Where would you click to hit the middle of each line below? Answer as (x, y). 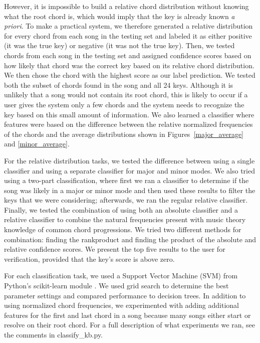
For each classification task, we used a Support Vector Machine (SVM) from (121, 276)
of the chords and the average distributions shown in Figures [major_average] (124, 134)
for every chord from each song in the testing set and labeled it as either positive (128, 35)
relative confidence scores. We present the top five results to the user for (115, 249)
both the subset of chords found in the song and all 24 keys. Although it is (119, 84)
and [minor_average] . (37, 144)
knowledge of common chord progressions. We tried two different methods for (123, 229)
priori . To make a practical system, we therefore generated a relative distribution (128, 26)
